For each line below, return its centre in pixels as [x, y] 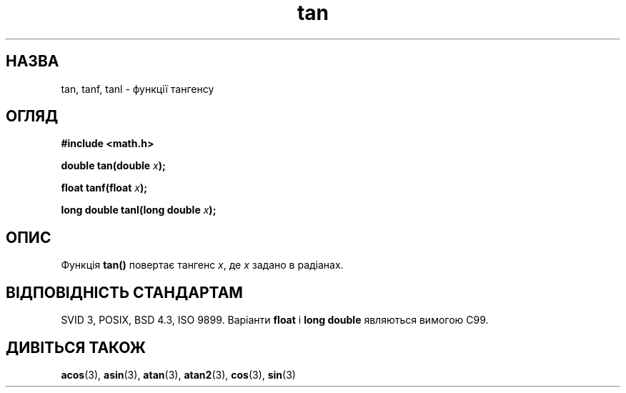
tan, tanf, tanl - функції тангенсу [138, 89]
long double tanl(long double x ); [139, 210]
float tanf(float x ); [104, 188]
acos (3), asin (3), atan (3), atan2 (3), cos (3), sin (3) [178, 374]
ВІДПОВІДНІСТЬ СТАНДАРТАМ [124, 292]
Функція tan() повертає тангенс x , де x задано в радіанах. [202, 265]
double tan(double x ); [113, 166]
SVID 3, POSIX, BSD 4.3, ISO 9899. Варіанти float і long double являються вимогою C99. [275, 320]
